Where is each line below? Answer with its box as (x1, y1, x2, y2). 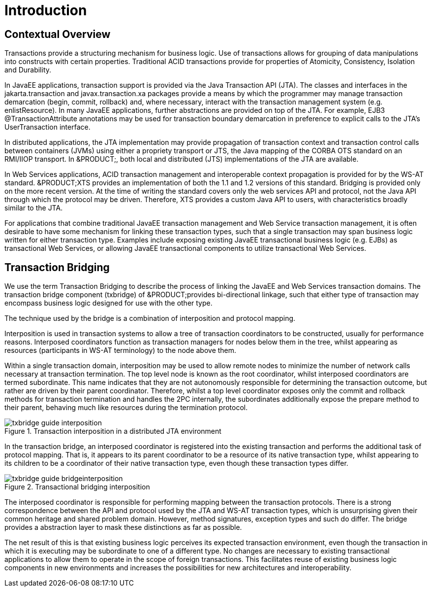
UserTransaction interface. (4, 123, 91, 132)
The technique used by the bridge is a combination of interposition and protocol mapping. (4, 314, 296, 323)
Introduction (4, 2, 87, 19)
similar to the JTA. (4, 204, 63, 212)
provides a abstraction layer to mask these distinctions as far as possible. (4, 523, 242, 532)
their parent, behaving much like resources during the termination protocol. (4, 403, 248, 412)
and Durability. (4, 66, 52, 74)
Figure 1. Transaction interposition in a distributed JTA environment (4, 427, 221, 436)
